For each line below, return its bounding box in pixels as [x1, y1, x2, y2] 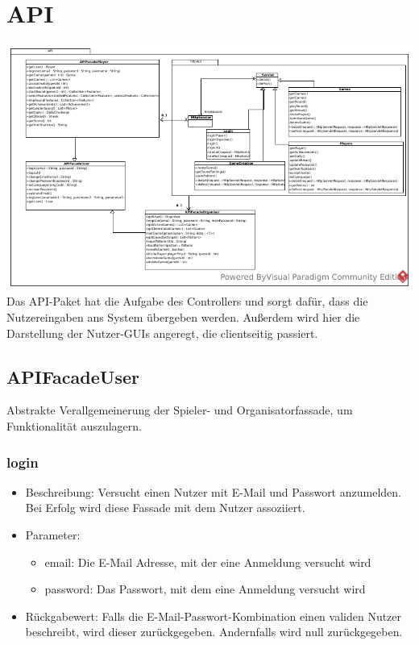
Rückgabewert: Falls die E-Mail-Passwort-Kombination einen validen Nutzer [25, 607, 402, 624]
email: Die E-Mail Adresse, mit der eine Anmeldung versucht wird [44, 553, 371, 570]
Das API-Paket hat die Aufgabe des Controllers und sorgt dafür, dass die [6, 293, 368, 310]
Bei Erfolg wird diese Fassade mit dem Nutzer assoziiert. [25, 499, 305, 516]
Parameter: [25, 526, 81, 543]
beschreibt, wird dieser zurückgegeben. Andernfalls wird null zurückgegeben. [25, 623, 403, 640]
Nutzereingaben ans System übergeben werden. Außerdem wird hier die [6, 309, 360, 326]
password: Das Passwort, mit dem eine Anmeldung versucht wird [44, 580, 366, 597]
